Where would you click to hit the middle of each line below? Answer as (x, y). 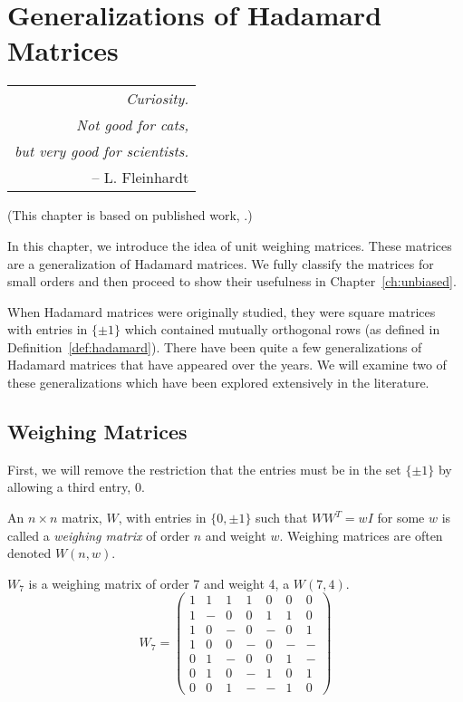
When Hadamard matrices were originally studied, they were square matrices (222, 311)
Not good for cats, (133, 125)
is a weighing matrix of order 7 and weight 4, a (159, 583)
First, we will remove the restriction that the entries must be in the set (204, 469)
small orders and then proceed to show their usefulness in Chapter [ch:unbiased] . (232, 281)
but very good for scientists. (102, 151)
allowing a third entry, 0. (76, 487)
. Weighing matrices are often (361, 535)
